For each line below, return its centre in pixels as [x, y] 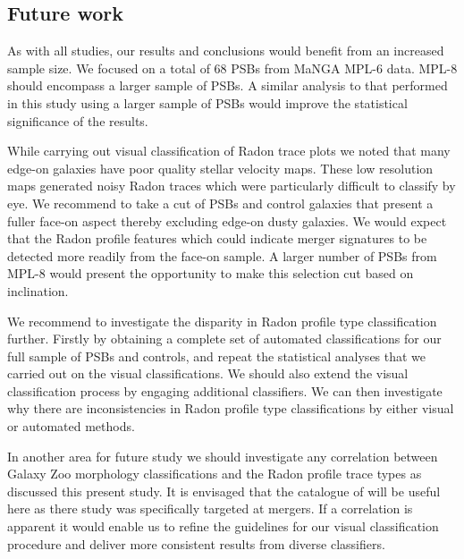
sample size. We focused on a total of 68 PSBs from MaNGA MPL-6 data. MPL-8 [232, 68]
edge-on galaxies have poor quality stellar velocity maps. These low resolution [220, 168]
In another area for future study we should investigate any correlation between [223, 456]
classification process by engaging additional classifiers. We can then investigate [225, 390]
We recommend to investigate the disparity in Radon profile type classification [222, 321]
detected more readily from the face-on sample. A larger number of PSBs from [222, 255]
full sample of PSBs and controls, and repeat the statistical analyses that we [217, 356]
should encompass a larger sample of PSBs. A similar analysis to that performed [228, 85]
